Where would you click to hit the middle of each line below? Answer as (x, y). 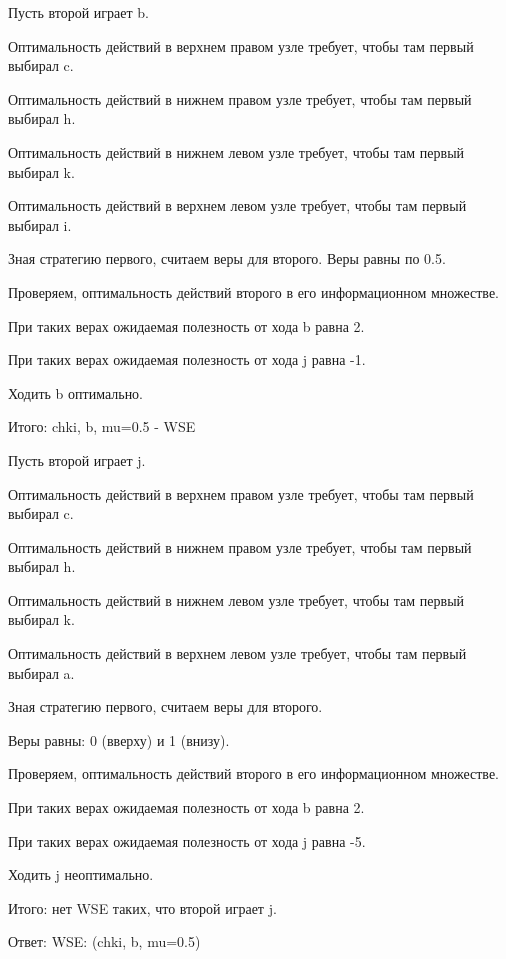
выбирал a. (41, 672)
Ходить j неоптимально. (81, 874)
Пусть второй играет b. (78, 12)
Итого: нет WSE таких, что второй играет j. (142, 907)
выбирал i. (40, 224)
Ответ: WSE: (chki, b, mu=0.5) (104, 941)
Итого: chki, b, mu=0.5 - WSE (102, 426)
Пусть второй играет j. (77, 459)
